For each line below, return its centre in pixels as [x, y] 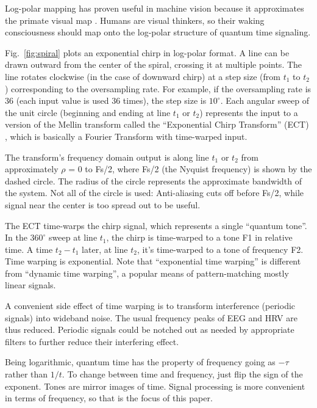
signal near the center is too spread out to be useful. [103, 204]
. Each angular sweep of [265, 100]
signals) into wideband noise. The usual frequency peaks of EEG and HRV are [151, 317]
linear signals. [30, 285]
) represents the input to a [249, 112]
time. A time [29, 249]
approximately [32, 169]
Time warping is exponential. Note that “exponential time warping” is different [153, 261]
